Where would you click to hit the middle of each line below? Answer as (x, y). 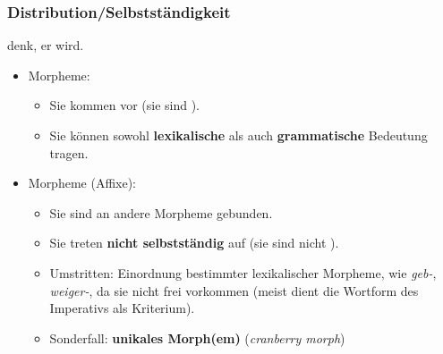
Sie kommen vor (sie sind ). (124, 105)
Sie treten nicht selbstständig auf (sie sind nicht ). (194, 243)
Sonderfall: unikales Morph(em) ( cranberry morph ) (197, 337)
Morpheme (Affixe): (82, 183)
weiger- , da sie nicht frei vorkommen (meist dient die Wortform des (234, 290)
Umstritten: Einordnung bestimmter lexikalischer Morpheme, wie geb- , (243, 272)
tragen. (69, 152)
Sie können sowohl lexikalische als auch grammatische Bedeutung (239, 135)
